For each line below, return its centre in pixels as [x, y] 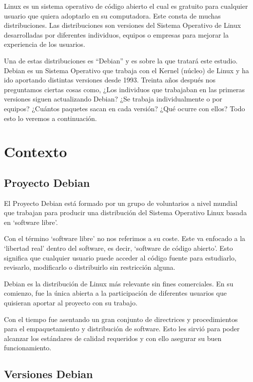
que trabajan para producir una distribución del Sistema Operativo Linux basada [126, 212]
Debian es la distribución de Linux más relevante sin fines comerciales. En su [119, 283]
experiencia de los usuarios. [45, 44]
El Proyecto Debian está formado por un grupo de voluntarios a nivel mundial [121, 203]
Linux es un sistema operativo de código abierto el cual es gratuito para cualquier [126, 6]
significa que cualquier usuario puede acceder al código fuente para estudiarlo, [120, 257]
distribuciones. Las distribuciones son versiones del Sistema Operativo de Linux [123, 25]
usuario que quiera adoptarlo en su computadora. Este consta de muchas [112, 15]
